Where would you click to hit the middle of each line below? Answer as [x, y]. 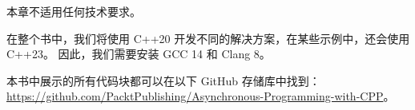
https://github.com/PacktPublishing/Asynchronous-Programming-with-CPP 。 [201, 96]
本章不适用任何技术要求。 [74, 11]
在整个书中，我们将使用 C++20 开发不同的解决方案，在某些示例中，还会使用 [208, 38]
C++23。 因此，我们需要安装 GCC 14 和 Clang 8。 [139, 54]
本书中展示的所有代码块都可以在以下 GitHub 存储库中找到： [163, 80]
